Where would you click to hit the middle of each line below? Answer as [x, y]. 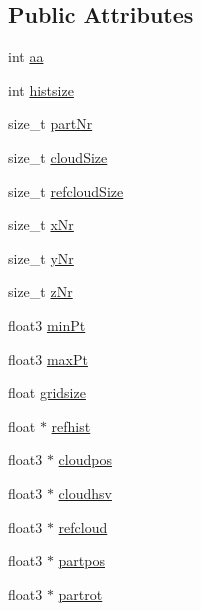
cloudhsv [85, 492]
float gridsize [47, 392]
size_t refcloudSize [66, 190]
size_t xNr [41, 224]
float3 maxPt [48, 358]
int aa [26, 56]
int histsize [41, 89]
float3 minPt [47, 324]
